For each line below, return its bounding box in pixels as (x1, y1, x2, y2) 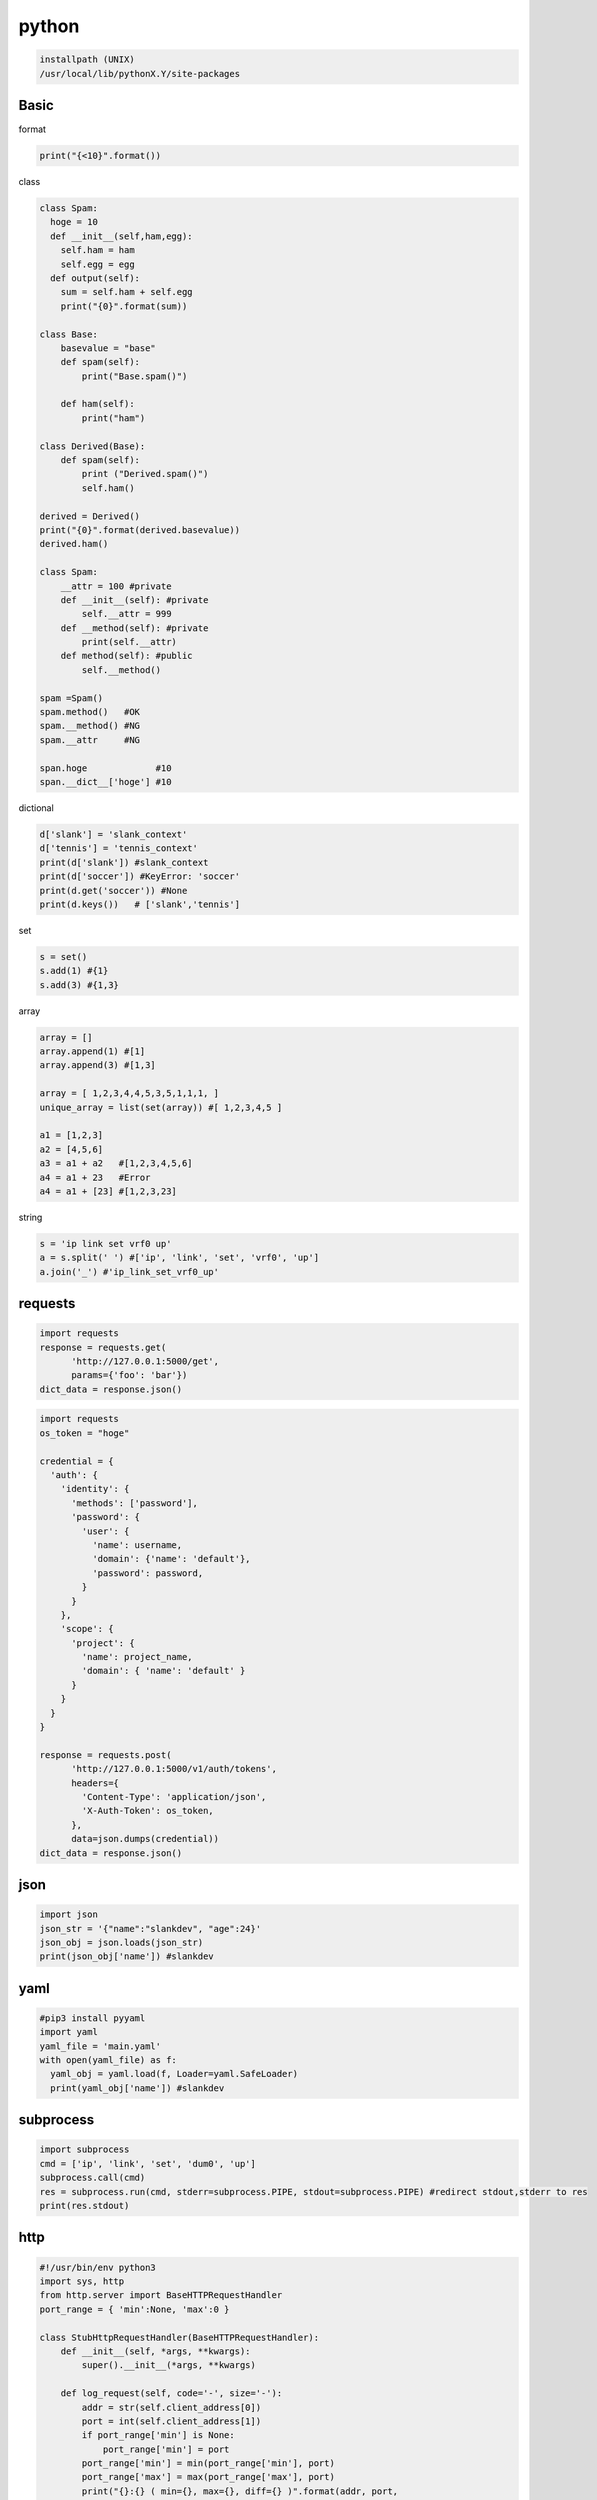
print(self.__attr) (81, 636, 177, 648)
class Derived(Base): (39, 440, 146, 452)
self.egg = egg (60, 258, 135, 270)
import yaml (39, 2026, 99, 2038)
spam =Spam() (39, 692, 104, 704)
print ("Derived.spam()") (81, 468, 209, 480)
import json (39, 1909, 99, 1920)
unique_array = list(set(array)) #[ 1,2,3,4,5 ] (39, 1101, 283, 1113)
